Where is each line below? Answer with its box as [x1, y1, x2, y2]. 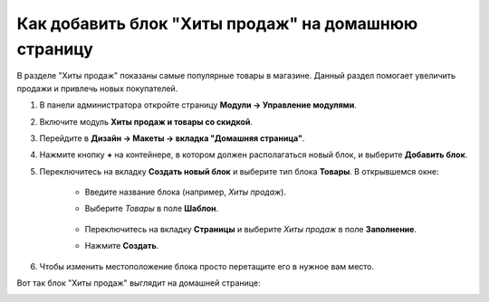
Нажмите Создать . [84, 241, 159, 251]
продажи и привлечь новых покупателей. [16, 82, 178, 94]
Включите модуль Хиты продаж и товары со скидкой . [39, 116, 254, 127]
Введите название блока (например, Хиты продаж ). [84, 186, 287, 198]
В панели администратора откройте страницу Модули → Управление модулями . [39, 99, 357, 110]
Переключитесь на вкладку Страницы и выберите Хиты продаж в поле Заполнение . [84, 223, 417, 234]
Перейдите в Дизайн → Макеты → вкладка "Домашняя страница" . [39, 132, 305, 144]
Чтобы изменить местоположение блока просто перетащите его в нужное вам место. [39, 260, 375, 271]
